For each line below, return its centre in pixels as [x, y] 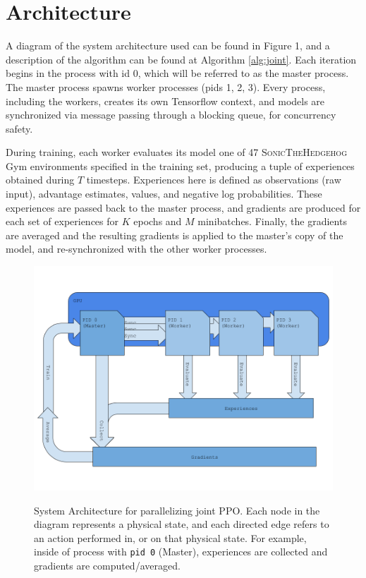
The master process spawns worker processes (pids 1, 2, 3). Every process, [166, 86]
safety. [19, 128]
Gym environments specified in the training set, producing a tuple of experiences [180, 165]
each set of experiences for [62, 221]
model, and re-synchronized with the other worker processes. [136, 249]
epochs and [158, 221]
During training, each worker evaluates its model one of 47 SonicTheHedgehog [176, 152]
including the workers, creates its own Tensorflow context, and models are [165, 101]
